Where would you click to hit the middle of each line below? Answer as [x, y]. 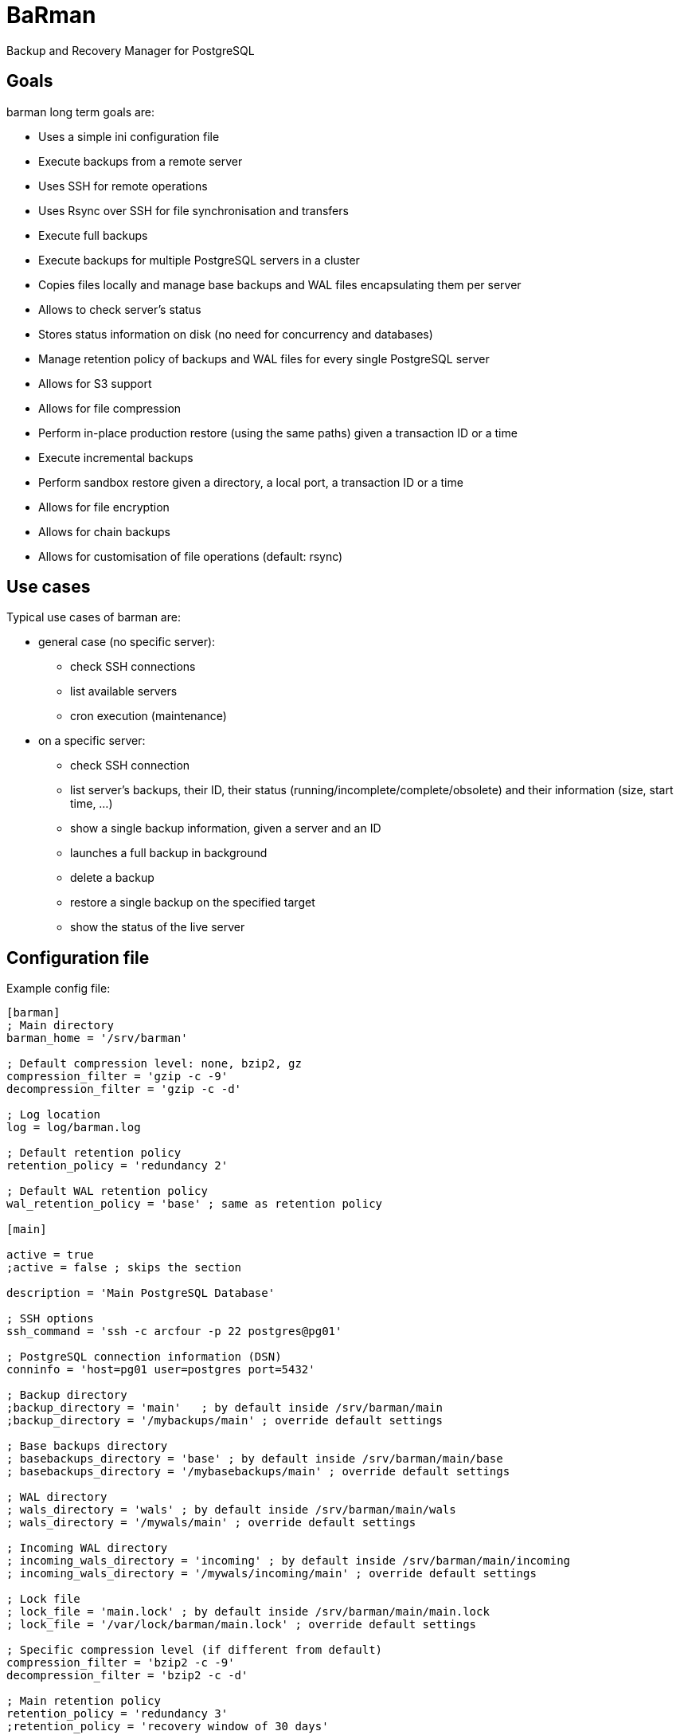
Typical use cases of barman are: [94, 617]
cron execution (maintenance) [149, 716]
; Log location [54, 1115]
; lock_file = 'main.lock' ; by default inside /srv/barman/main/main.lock [248, 1612]
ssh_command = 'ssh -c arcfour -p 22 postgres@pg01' [174, 1332]
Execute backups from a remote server [141, 161]
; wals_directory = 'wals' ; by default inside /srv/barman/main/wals [231, 1510]
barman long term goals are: [81, 112]
